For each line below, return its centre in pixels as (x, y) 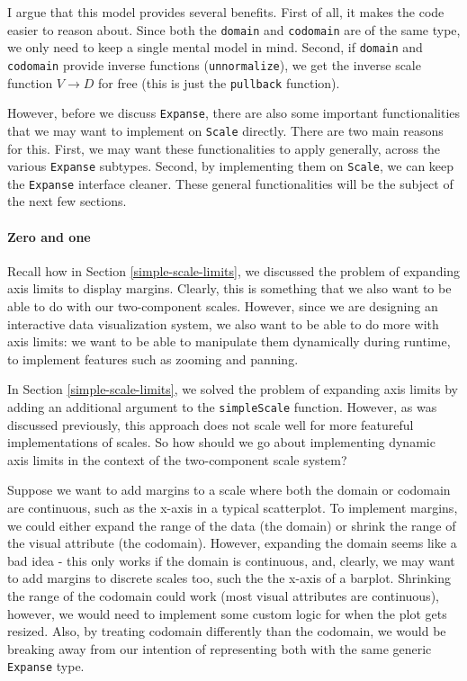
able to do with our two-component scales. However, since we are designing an (223, 306)
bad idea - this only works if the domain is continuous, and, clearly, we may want (231, 560)
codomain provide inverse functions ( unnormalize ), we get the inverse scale (214, 64)
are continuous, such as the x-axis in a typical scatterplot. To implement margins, (233, 508)
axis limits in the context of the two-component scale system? (177, 459)
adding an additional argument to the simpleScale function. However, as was (222, 406)
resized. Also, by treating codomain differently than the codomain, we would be (227, 631)
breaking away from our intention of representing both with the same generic (220, 648)
